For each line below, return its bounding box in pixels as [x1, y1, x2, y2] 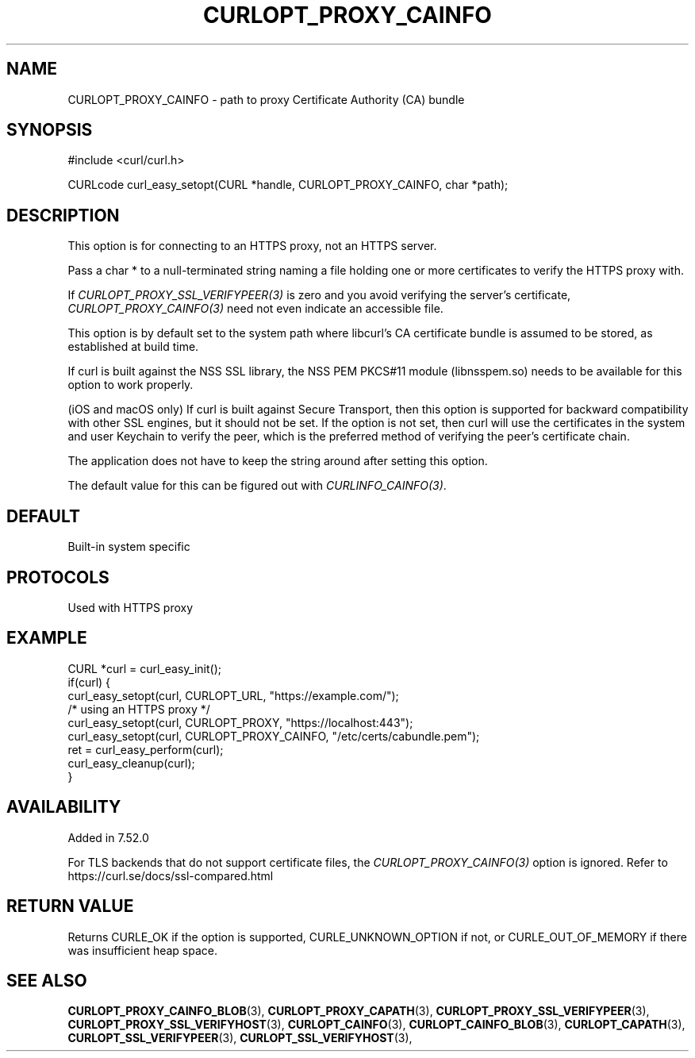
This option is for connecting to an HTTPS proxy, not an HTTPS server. [67, 239, 437, 253]
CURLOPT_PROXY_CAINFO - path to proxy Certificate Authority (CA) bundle [67, 92, 465, 106]
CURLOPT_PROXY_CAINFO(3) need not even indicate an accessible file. [67, 302, 443, 316]
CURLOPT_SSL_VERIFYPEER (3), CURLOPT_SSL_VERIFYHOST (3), [67, 1031, 413, 1045]
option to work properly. [67, 378, 194, 392]
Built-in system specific [67, 540, 190, 554]
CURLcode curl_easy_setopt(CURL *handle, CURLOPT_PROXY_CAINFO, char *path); [67, 178, 509, 192]
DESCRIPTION [6, 205, 120, 225]
